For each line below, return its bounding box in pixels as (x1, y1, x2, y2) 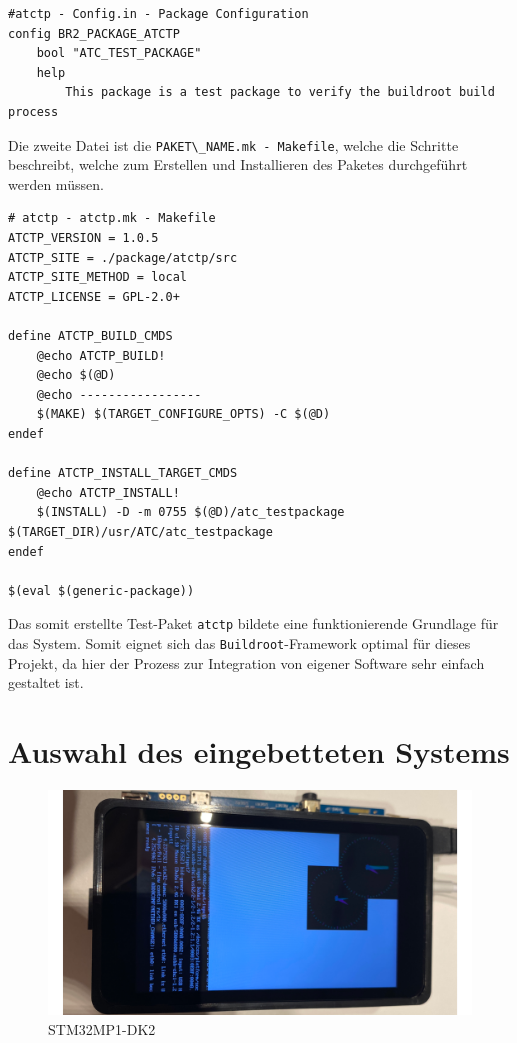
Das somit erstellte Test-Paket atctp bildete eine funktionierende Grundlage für (8, 613, 499, 634)
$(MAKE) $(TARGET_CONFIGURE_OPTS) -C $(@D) (36, 407, 331, 422)
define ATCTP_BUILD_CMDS (8, 328, 173, 343)
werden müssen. (8, 173, 104, 194)
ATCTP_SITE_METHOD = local (8, 270, 187, 285)
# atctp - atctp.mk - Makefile (8, 211, 216, 226)
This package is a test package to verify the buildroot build (65, 85, 495, 100)
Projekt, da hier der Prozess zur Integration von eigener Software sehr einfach (8, 652, 485, 673)
